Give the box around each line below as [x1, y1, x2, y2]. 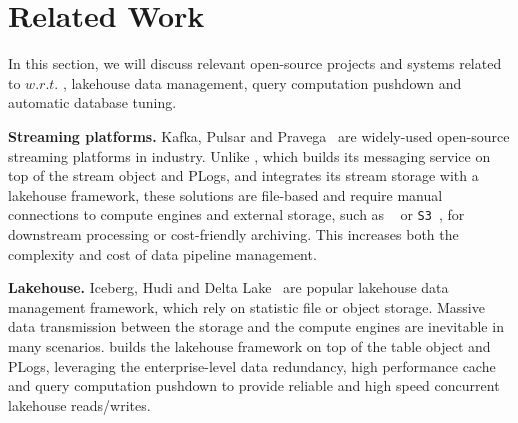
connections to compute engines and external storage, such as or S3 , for [8, 204, 465, 225]
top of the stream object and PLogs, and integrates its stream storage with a [8, 165, 479, 186]
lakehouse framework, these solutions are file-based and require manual [8, 184, 443, 205]
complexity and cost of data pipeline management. [8, 243, 317, 264]
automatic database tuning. [8, 92, 177, 113]
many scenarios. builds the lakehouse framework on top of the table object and [8, 335, 491, 356]
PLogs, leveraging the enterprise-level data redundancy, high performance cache [8, 355, 496, 376]
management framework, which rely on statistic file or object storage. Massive [8, 296, 485, 317]
